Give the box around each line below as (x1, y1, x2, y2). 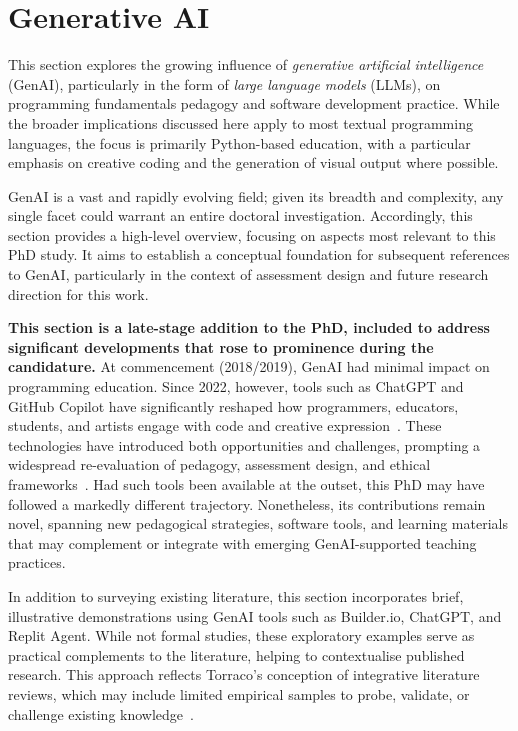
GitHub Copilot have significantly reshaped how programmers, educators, (8, 395, 459, 416)
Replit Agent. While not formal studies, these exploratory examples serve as (8, 625, 475, 646)
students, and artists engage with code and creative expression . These (8, 415, 442, 436)
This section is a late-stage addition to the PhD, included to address (8, 317, 490, 338)
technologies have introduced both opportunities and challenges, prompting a (8, 434, 481, 455)
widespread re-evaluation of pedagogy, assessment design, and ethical (8, 454, 431, 475)
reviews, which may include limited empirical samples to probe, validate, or (8, 683, 470, 704)
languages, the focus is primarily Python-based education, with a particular (8, 132, 471, 153)
